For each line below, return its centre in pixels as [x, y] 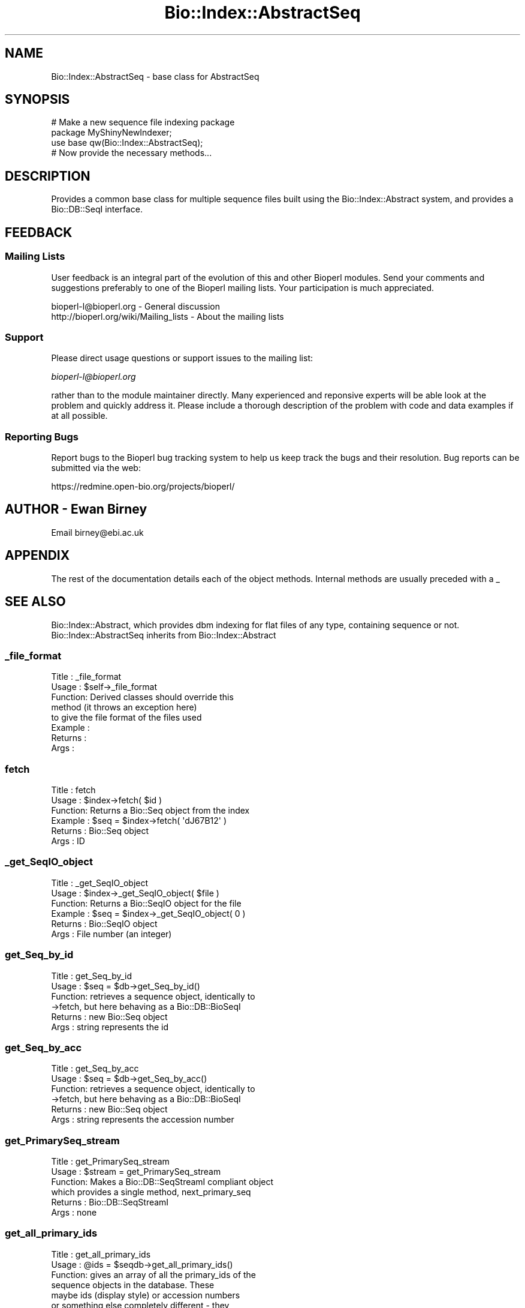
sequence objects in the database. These [133, 1285]
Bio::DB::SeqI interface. [97, 209]
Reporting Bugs [42, 436]
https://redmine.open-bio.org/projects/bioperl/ [143, 486]
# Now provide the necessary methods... [132, 153]
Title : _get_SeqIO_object [100, 883]
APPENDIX [37, 556]
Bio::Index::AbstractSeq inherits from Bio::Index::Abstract [164, 635]
